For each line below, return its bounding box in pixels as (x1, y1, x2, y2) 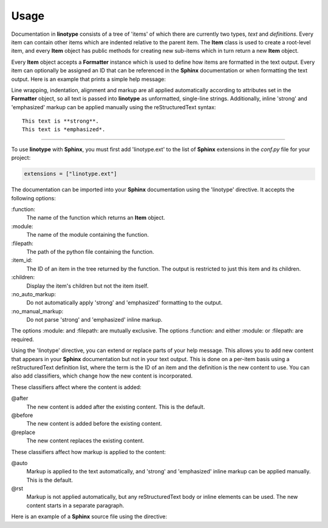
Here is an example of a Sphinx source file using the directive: (11, 513, 167, 520)
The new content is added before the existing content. (26, 420, 162, 427)
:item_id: (11, 257, 33, 264)
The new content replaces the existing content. (26, 437, 145, 444)
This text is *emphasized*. (22, 126, 106, 133)
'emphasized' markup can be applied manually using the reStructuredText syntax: (11, 103, 216, 110)
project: (11, 154, 31, 161)
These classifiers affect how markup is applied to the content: (11, 448, 166, 455)
